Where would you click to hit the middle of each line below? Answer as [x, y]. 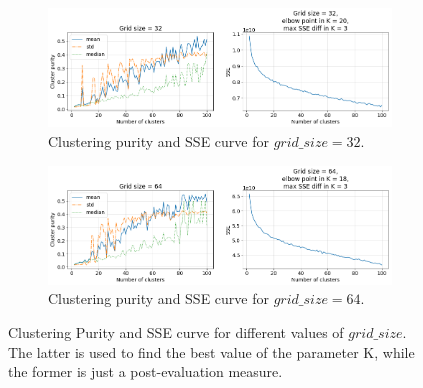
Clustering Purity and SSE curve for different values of [176, 332]
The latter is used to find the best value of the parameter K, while [211, 351]
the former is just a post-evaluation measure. [145, 371]
